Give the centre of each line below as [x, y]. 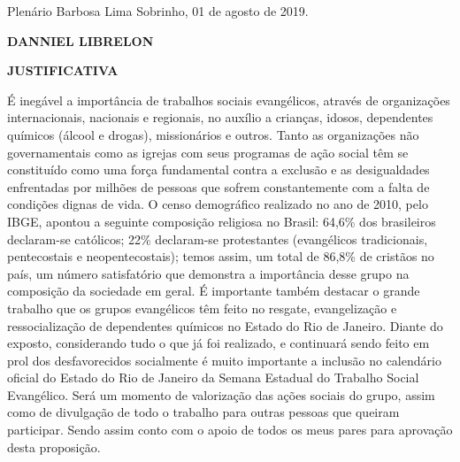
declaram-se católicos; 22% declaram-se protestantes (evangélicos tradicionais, [218, 239]
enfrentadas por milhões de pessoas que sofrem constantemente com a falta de [218, 186]
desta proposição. [54, 447]
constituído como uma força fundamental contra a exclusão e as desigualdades [218, 169]
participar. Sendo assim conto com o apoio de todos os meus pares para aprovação [230, 430]
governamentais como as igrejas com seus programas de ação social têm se [208, 152]
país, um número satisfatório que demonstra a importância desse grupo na [208, 273]
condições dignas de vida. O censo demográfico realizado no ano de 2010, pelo [218, 204]
